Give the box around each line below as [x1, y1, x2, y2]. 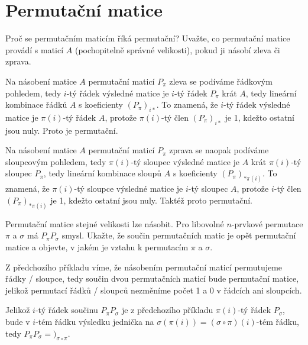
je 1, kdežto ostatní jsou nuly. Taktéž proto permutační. [50, 194, 252, 206]
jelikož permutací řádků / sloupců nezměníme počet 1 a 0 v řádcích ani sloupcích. [5, 283, 302, 296]
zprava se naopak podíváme [169, 144, 269, 156]
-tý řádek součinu [35, 304, 98, 316]
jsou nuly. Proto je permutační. [5, 124, 118, 136]
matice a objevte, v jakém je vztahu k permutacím [5, 240, 189, 253]
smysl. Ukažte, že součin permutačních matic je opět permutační [61, 229, 296, 241]
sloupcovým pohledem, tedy [5, 155, 106, 167]
